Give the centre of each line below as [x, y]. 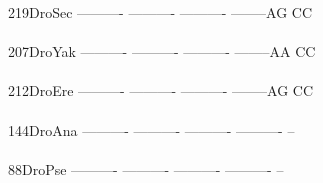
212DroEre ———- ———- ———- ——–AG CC [161, 90]
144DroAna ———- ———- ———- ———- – [151, 129]
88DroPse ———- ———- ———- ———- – [146, 168]
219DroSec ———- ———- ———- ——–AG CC [160, 12]
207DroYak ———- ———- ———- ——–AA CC [162, 51]
